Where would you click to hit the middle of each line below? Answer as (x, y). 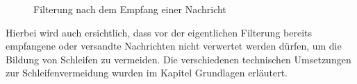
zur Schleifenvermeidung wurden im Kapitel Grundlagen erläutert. (147, 73)
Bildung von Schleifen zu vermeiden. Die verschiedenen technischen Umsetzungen (178, 59)
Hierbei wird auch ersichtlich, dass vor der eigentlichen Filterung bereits (159, 32)
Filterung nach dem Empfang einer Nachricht (130, 9)
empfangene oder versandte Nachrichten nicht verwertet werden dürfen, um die (174, 46)
